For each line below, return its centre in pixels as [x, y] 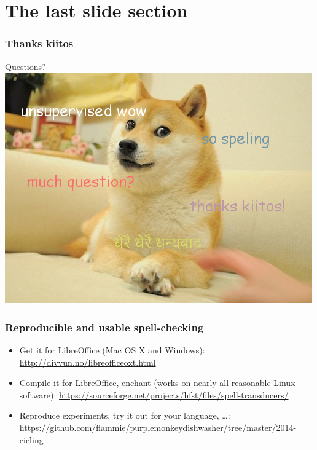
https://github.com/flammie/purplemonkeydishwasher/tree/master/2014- [158, 427]
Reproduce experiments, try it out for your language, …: [125, 415]
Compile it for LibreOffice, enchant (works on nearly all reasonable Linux [157, 383]
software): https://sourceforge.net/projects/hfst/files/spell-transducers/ [154, 394]
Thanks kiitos [39, 43]
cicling [31, 439]
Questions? [25, 66]
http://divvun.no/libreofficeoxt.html [88, 362]
